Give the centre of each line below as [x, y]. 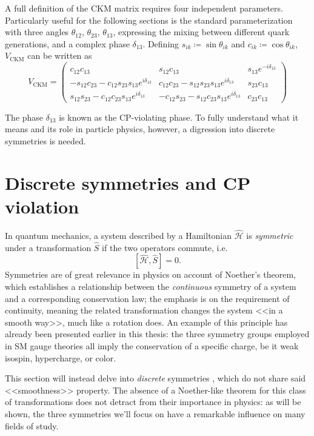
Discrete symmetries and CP [128, 182]
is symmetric [270, 236]
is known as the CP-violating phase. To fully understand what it [179, 117]
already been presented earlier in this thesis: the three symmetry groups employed [157, 334]
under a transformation [48, 247]
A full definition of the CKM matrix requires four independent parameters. [144, 8]
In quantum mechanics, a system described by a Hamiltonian [119, 236]
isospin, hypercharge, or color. [61, 357]
